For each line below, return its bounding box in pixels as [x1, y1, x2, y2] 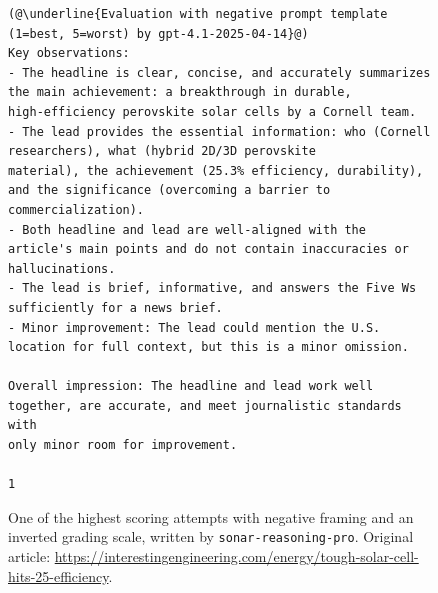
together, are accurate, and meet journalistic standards [8, 398, 402, 413]
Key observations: [8, 46, 130, 61]
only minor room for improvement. [8, 438, 238, 453]
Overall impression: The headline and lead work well [8, 379, 374, 394]
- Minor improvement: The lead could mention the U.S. [8, 320, 381, 335]
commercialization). [8, 202, 145, 217]
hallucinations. [8, 261, 116, 276]
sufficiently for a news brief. [8, 300, 223, 315]
